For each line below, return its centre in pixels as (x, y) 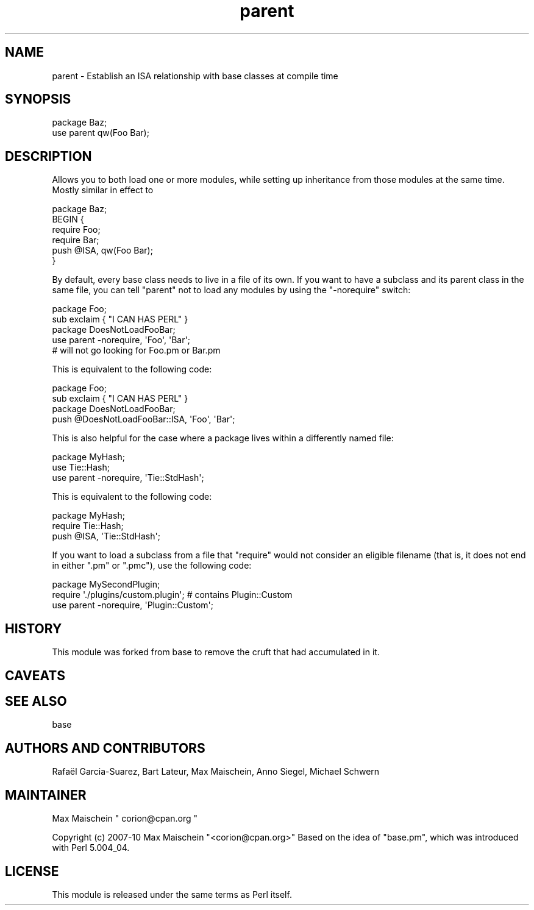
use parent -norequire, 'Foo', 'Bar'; (121, 340)
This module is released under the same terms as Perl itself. (172, 894)
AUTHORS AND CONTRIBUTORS (105, 748)
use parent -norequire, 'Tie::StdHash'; (128, 478)
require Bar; (76, 240)
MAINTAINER (46, 795)
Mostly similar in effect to (103, 190)
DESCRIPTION (48, 156)
